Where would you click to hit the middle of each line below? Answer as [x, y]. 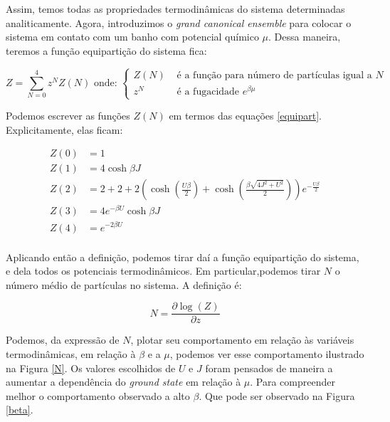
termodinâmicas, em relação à [71, 354]
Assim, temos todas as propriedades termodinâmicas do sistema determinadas [175, 9]
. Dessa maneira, [305, 37]
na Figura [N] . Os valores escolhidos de [91, 368]
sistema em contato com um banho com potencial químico [132, 37]
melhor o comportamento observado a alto [98, 395]
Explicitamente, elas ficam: [64, 129]
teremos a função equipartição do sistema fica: [106, 50]
